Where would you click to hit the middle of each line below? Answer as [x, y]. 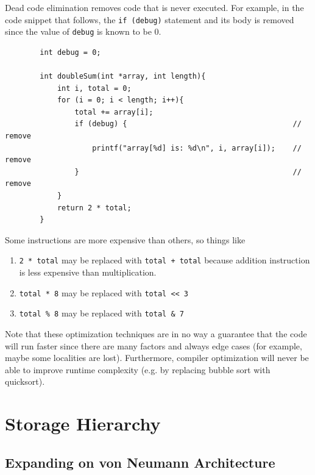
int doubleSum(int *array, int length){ [123, 77]
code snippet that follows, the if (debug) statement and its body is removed [150, 19]
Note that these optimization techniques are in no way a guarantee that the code [156, 333]
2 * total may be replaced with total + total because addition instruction [165, 260]
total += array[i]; [114, 112]
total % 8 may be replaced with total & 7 [101, 313]
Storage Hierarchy [83, 423]
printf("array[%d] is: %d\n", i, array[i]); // [197, 148]
